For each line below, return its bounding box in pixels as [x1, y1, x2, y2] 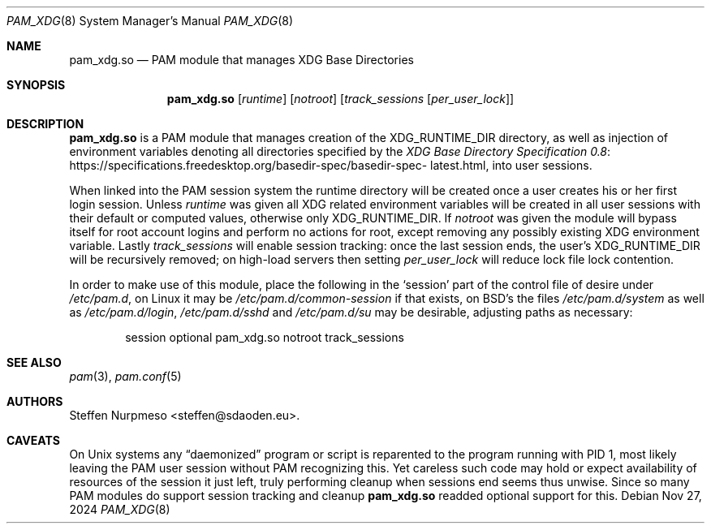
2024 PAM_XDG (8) [69, 502, 170, 516]
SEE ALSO [6, 355, 62, 369]
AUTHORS [6, 394, 63, 408]
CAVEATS [6, 433, 60, 447]
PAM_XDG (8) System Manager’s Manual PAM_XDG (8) [6, 14, 294, 28]
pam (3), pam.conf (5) [69, 369, 182, 383]
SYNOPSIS [6, 78, 66, 92]
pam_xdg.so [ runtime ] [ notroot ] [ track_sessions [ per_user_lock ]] [166, 92, 515, 106]
